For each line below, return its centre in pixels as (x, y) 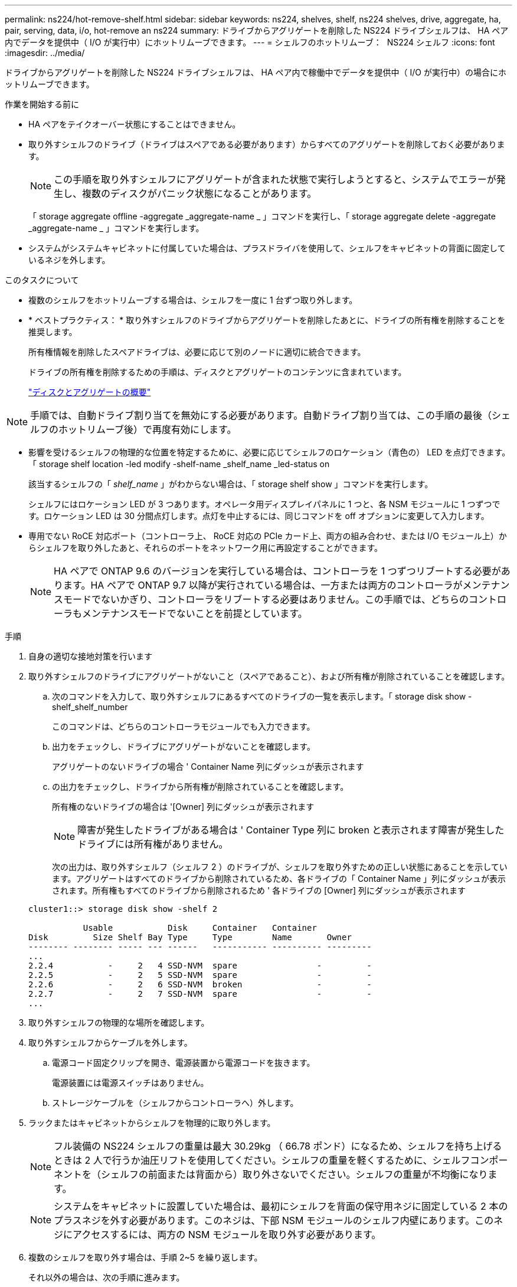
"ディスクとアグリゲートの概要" (90, 392)
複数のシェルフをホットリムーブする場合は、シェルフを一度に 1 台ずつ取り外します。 (193, 300)
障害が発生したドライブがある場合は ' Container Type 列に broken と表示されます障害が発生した (291, 830)
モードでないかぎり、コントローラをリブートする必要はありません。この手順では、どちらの (266, 599)
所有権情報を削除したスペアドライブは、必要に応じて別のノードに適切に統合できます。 (197, 352)
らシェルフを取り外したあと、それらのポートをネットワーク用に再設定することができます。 (206, 548)
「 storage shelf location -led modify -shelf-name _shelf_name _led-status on (179, 464)
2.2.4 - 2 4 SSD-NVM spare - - (200, 966)
